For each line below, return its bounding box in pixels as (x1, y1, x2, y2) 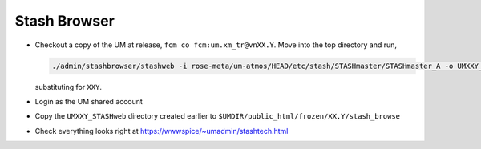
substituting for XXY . (34, 82, 102, 91)
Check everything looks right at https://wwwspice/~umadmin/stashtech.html (34, 126, 289, 135)
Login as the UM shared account (34, 96, 143, 106)
